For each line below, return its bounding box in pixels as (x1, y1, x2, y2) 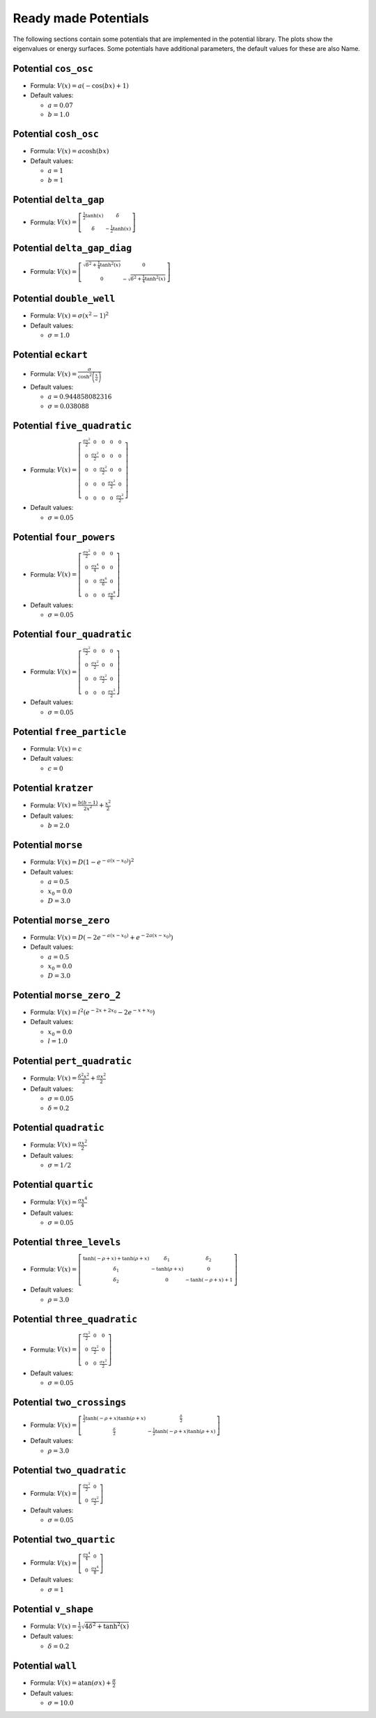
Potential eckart (13, 349, 88, 361)
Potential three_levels (13, 1237, 121, 1248)
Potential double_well (13, 293, 116, 304)
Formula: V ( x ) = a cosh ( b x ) (30, 147, 109, 155)
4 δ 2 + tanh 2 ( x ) (84, 1621, 130, 1630)
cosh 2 (77, 373, 92, 380)
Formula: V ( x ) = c (30, 744, 82, 752)
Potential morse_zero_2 (13, 989, 121, 1001)
